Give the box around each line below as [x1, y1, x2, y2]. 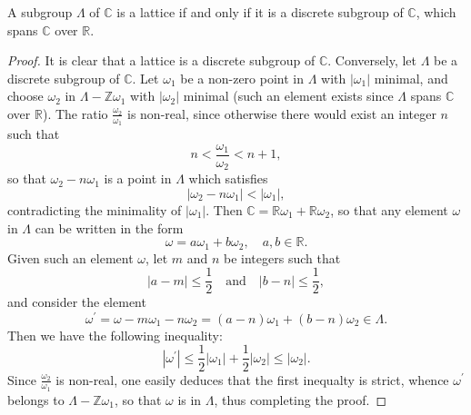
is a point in [104, 169, 172, 188]
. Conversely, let [327, 51, 417, 70]
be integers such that [224, 248, 341, 267]
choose [7, 86, 44, 105]
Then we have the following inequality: [7, 325, 223, 344]
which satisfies [188, 169, 268, 188]
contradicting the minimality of [7, 200, 182, 219]
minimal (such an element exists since [183, 86, 394, 105]
